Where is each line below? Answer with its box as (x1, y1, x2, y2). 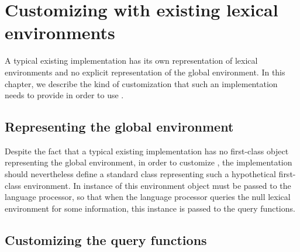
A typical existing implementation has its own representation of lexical (5, 54, 258, 67)
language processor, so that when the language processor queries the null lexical (5, 191, 291, 203)
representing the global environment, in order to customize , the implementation (5, 156, 292, 168)
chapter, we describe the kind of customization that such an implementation (5, 77, 278, 89)
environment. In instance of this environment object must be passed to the (23, 179, 291, 191)
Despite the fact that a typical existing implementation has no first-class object (5, 144, 289, 157)
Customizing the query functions (5, 230, 207, 248)
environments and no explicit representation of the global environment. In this (5, 65, 285, 78)
